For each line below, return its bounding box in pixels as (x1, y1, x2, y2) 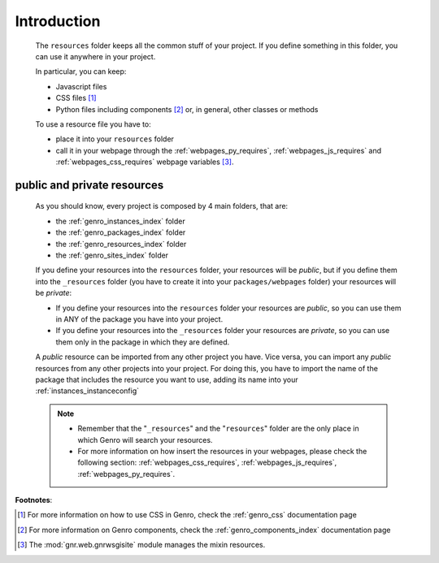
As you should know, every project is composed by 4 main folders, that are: (35, 201, 289, 211)
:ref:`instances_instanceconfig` (35, 386, 140, 396)
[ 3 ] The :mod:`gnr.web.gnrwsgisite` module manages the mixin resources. (17, 540, 266, 550)
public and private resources (15, 178, 164, 192)
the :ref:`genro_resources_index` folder (55, 239, 187, 249)
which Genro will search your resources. (77, 435, 213, 444)
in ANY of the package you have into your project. (55, 314, 224, 324)
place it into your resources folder (55, 134, 175, 144)
